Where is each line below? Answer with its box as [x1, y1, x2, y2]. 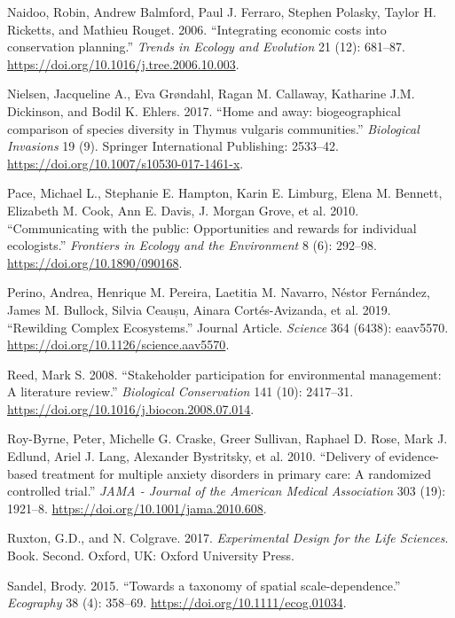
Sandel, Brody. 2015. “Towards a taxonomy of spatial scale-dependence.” [7, 575, 401, 594]
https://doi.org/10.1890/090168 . [7, 253, 183, 271]
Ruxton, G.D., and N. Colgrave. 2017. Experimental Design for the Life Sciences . [7, 528, 449, 547]
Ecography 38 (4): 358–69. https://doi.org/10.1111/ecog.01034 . [7, 593, 347, 612]
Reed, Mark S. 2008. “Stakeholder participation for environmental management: [7, 364, 442, 383]
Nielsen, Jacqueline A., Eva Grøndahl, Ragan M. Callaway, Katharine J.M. [7, 84, 415, 103]
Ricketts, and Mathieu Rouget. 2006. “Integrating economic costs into [7, 20, 387, 38]
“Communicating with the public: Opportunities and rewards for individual [7, 218, 417, 237]
